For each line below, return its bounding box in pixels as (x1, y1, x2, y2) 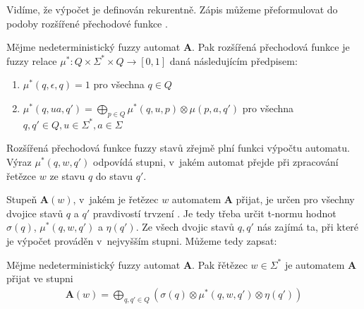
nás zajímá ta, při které (257, 219, 359, 234)
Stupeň (6, 192, 37, 207)
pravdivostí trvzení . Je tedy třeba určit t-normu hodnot (92, 205, 336, 220)
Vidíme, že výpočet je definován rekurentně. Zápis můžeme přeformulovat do (6, 2, 338, 16)
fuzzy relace (6, 53, 57, 68)
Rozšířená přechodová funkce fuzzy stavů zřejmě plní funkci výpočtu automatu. (6, 140, 350, 155)
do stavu (95, 168, 133, 183)
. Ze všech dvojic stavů (135, 219, 234, 234)
